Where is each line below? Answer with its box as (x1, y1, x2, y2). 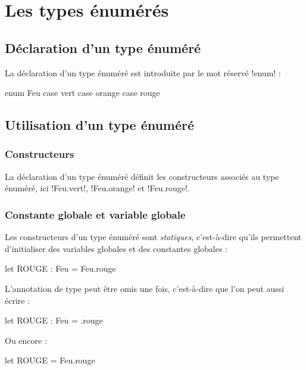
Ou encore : (5, 334, 47, 346)
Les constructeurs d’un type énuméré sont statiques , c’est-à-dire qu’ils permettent (5, 231, 302, 243)
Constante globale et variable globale (5, 207, 186, 222)
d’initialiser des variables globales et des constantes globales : (5, 242, 227, 254)
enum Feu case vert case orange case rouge (5, 86, 160, 99)
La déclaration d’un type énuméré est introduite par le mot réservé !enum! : (5, 66, 281, 79)
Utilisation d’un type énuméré (5, 116, 195, 134)
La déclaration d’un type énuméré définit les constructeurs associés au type (5, 170, 279, 182)
